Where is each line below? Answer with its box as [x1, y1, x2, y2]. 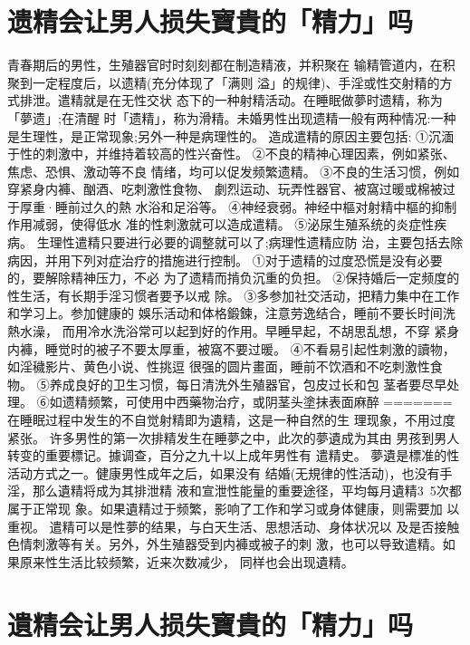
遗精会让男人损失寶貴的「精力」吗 [7, 3, 414, 40]
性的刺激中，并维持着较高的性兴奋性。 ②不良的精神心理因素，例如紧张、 [19, 144, 456, 163]
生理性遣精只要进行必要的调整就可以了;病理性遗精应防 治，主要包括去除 [36, 233, 464, 252]
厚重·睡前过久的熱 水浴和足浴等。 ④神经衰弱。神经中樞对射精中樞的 [19, 197, 432, 216]
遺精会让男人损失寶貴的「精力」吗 [7, 605, 414, 642]
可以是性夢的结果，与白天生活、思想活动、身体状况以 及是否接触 [74, 516, 460, 535]
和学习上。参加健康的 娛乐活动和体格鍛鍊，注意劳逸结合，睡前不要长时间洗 [7, 303, 456, 322]
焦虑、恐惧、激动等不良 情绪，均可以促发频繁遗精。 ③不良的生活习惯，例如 [7, 161, 460, 180]
